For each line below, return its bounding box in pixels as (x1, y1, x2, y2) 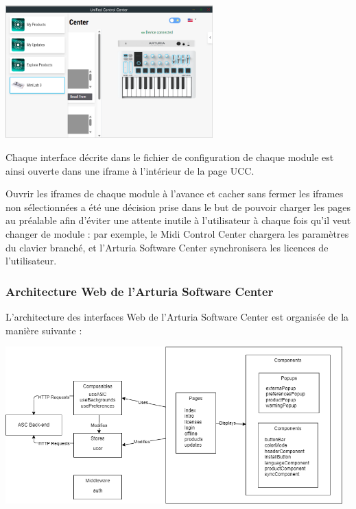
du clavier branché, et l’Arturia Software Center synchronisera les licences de (5, 240, 329, 254)
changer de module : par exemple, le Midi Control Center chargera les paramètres (5, 226, 349, 240)
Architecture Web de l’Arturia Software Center (5, 282, 274, 299)
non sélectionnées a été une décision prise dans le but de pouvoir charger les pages (5, 199, 351, 214)
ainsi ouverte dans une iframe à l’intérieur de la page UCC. (5, 163, 254, 177)
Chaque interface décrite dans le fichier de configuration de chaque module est (5, 149, 334, 164)
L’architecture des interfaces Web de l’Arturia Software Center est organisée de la (5, 309, 349, 323)
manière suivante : (5, 323, 82, 337)
